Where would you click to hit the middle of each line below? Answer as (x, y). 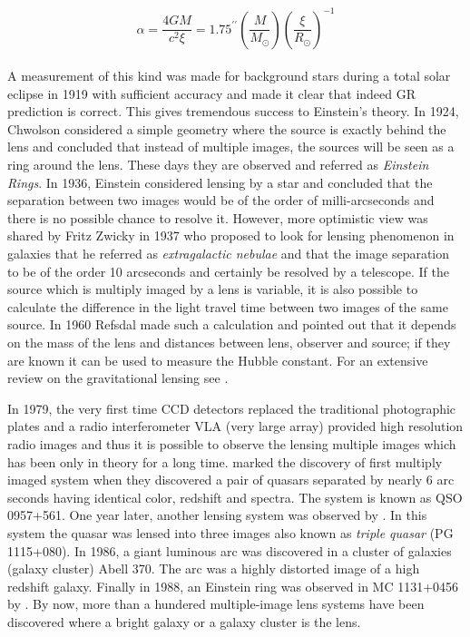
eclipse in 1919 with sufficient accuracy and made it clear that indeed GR (212, 93)
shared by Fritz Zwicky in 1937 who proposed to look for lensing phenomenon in (231, 235)
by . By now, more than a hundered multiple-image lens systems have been (216, 604)
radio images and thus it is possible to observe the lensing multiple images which (232, 443)
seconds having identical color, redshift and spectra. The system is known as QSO (235, 497)
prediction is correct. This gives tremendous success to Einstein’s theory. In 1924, (233, 111)
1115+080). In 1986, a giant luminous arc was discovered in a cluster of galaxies (230, 550)
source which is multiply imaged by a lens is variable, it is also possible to (213, 289)
